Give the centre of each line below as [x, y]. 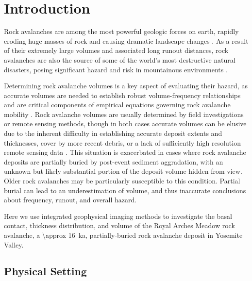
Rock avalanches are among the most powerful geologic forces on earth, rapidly [121, 31]
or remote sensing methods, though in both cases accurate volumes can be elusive [125, 124]
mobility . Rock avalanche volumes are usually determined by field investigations [124, 114]
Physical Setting [45, 271]
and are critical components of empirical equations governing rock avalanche [117, 105]
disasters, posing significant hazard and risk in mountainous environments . [116, 69]
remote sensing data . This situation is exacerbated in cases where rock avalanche [125, 152]
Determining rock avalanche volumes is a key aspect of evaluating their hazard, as [126, 86]
